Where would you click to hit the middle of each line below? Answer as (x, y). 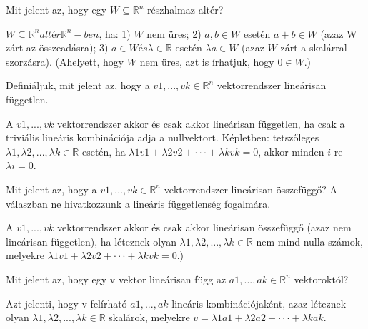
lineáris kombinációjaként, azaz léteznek (259, 303)
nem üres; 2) (174, 33)
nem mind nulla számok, (309, 241)
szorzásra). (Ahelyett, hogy (65, 61)
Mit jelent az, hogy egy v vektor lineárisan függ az (116, 279)
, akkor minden (291, 151)
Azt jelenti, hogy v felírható (66, 303)
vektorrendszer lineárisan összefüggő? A (251, 189)
